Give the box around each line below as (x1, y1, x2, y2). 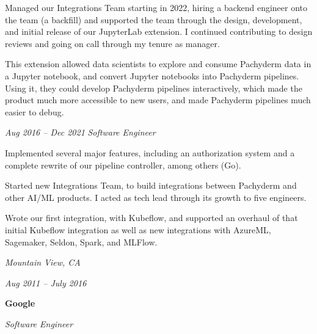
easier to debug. (5, 105, 64, 118)
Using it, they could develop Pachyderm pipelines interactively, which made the (5, 81, 302, 94)
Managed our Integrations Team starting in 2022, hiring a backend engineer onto (5, 1, 308, 13)
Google (5, 297, 35, 310)
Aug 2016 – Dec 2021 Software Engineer (5, 126, 156, 139)
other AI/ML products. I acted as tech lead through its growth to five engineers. (5, 191, 307, 203)
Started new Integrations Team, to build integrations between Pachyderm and (5, 179, 297, 192)
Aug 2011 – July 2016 (5, 276, 87, 289)
